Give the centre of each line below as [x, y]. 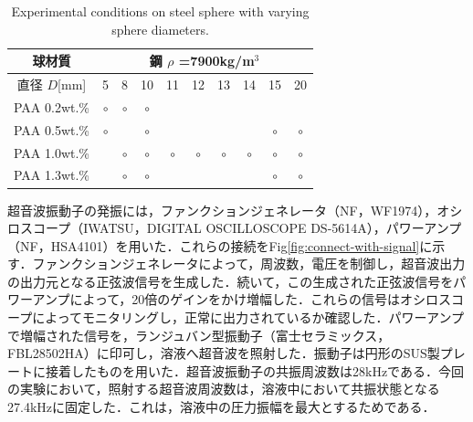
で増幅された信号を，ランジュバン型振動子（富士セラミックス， [199, 335]
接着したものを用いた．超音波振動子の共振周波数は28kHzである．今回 [254, 370]
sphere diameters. [160, 29]
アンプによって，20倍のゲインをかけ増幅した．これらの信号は [216, 299]
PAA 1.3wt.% [52, 175]
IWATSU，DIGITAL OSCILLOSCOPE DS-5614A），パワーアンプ [273, 228]
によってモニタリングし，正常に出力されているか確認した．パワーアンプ [248, 317]
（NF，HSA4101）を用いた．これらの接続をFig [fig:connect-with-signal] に [220, 245]
